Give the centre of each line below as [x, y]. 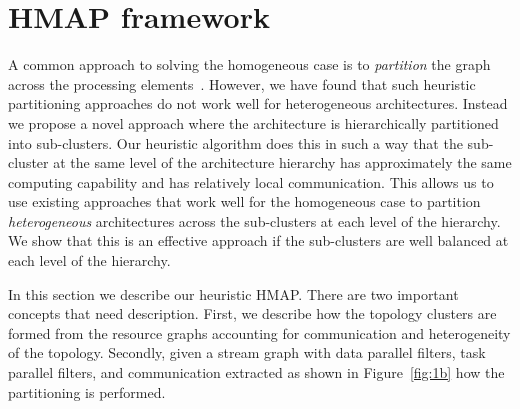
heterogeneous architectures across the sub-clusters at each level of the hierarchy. [254, 220]
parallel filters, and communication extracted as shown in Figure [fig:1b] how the [256, 372]
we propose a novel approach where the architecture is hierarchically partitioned [253, 122]
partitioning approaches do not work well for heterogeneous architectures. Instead [258, 103]
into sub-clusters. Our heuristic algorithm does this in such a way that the [235, 142]
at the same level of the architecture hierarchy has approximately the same [282, 162]
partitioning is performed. [87, 391]
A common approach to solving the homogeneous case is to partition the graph [249, 64]
